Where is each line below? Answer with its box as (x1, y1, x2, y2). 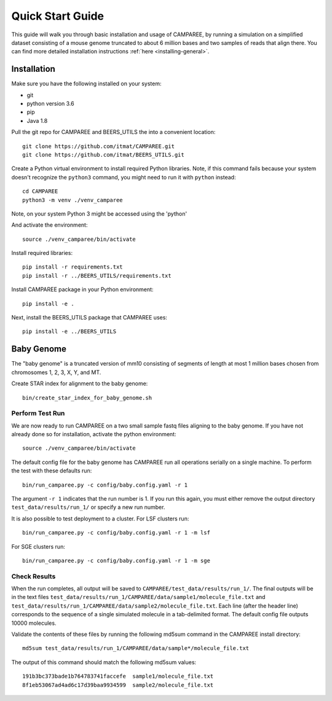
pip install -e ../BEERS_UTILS (22, 328, 117, 335)
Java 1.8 (26, 117, 48, 124)
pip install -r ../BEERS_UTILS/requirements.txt (22, 272, 172, 279)
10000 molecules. (11, 619, 57, 627)
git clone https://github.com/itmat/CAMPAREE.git (22, 143, 175, 150)
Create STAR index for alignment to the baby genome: (11, 380, 148, 387)
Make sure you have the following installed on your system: (11, 80, 162, 87)
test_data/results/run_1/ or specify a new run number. (11, 504, 165, 511)
